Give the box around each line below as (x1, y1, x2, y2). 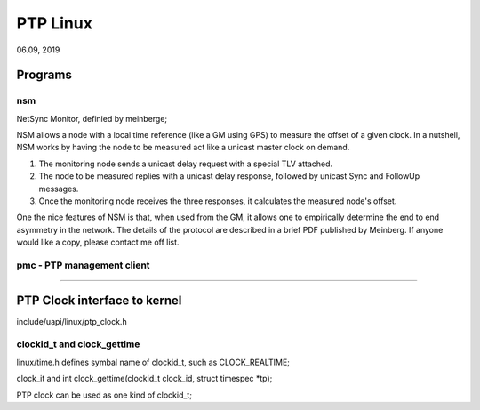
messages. (38, 183, 79, 194)
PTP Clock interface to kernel (16, 293, 182, 308)
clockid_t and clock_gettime (16, 338, 140, 350)
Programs (16, 68, 73, 83)
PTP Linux (16, 13, 93, 33)
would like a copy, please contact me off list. (16, 237, 180, 248)
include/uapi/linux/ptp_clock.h (16, 316, 128, 326)
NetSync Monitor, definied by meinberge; (16, 113, 168, 124)
